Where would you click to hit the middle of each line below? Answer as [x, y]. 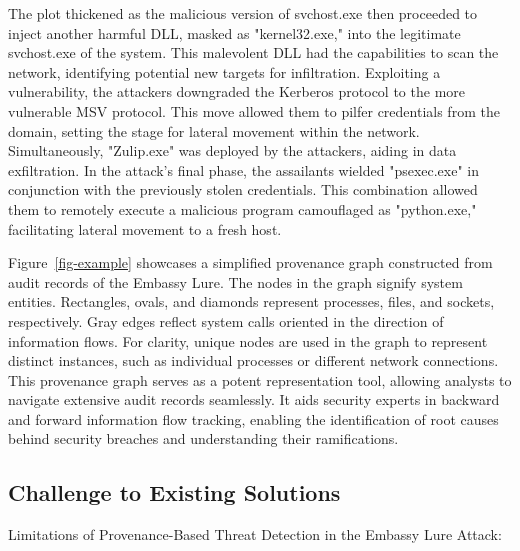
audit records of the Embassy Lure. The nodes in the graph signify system [235, 281]
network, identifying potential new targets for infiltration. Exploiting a [224, 71]
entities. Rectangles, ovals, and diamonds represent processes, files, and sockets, [251, 301]
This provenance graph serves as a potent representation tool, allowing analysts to [260, 379]
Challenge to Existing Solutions [174, 492]
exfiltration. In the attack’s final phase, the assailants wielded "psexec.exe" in [244, 169]
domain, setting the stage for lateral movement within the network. [214, 130]
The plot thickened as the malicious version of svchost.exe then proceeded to [243, 13]
